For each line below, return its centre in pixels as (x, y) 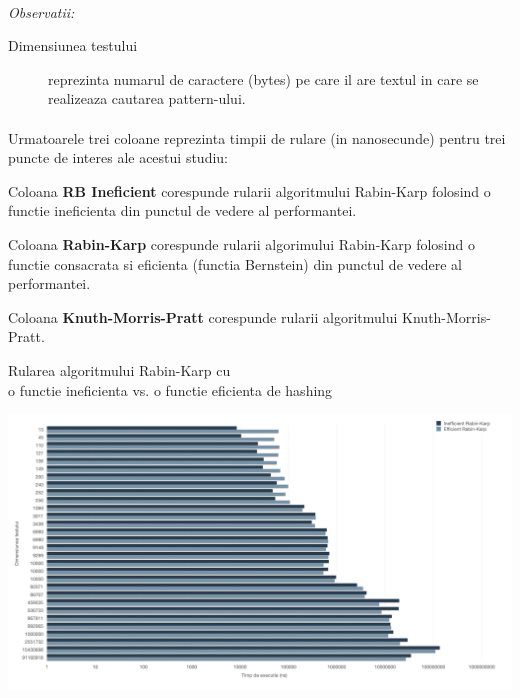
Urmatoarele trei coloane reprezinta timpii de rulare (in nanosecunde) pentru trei (257, 137)
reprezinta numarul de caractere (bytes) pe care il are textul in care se (263, 78)
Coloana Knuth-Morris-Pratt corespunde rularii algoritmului (203, 316)
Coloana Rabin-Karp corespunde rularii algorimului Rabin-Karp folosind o (241, 243)
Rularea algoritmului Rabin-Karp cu (119, 369)
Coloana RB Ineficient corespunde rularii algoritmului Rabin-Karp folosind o (249, 190)
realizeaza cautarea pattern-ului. (147, 98)
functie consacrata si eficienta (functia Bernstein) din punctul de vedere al (235, 263)
